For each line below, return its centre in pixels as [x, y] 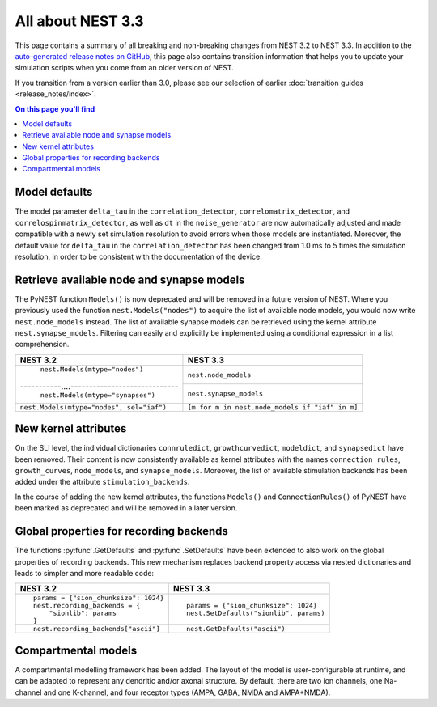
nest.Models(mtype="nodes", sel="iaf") [93, 407]
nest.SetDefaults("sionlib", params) [256, 614]
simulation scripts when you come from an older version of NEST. [124, 68]
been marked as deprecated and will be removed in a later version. [126, 508]
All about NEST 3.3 [80, 21]
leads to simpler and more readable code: [84, 573]
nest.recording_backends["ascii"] [97, 629]
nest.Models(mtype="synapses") [98, 395]
